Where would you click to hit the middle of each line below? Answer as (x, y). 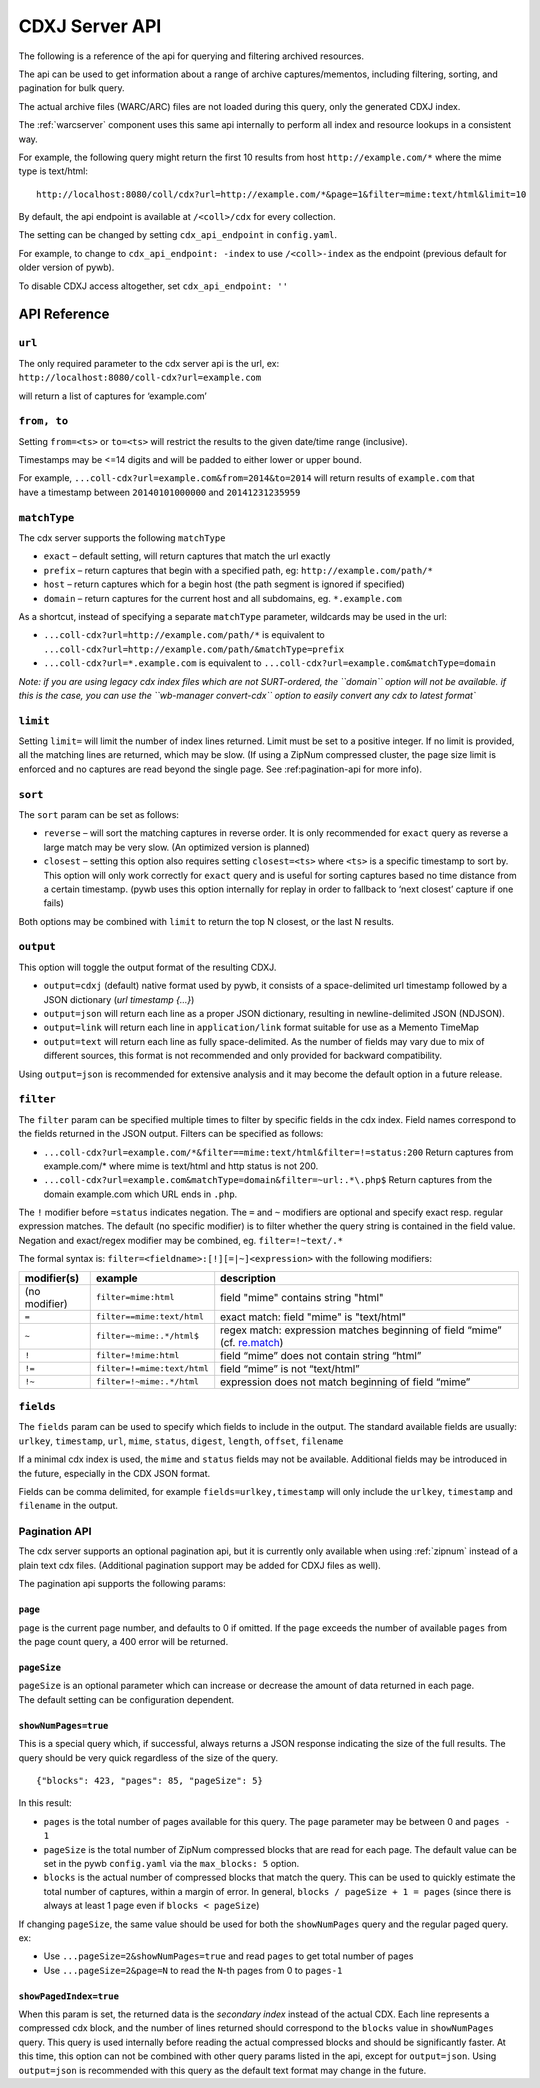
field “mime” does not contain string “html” (321, 1355)
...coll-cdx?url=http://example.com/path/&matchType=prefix (194, 649)
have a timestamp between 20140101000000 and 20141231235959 (159, 492)
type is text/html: (53, 171)
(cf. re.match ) (252, 1342)
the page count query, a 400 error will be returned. (123, 1642)
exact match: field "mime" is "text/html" (313, 1317)
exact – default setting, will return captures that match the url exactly (187, 556)
